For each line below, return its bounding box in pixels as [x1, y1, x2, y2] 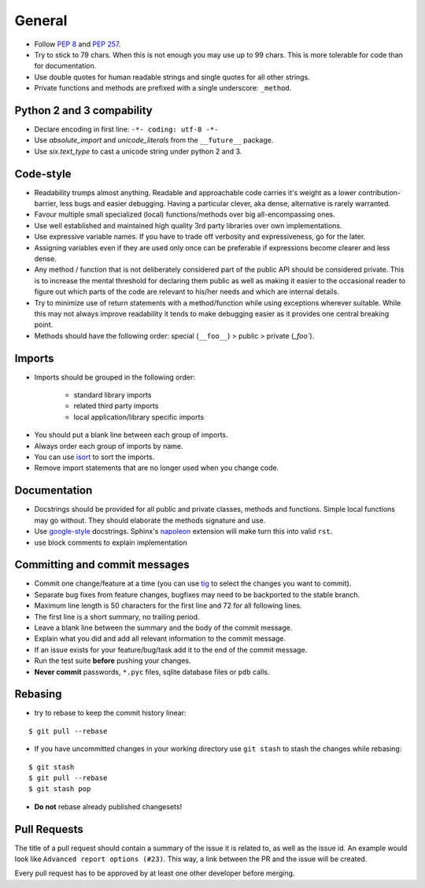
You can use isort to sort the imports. [34, 453, 155, 462]
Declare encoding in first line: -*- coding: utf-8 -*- [34, 124, 219, 134]
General [14, 12, 68, 29]
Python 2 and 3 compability [14, 103, 153, 117]
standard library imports [73, 390, 152, 400]
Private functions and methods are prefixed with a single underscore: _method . [34, 83, 292, 93]
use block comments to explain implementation [34, 538, 188, 547]
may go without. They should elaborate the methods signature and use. [34, 516, 266, 525]
